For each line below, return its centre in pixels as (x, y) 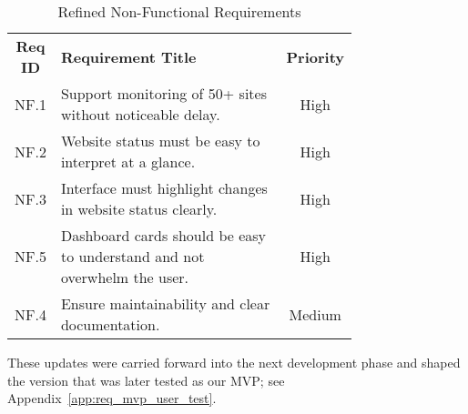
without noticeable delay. (140, 114)
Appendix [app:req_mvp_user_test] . (112, 398)
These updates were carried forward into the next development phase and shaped (234, 362)
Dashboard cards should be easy (163, 235)
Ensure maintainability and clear (165, 303)
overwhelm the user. (125, 277)
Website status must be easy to (160, 141)
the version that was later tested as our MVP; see (146, 380)
